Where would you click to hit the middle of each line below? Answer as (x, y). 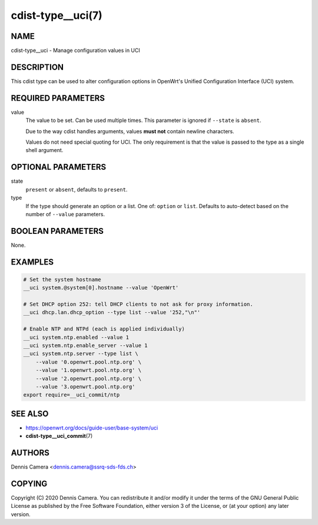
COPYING (29, 483)
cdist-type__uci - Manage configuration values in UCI (76, 51)
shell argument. (44, 150)
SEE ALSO (30, 413)
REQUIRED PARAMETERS (58, 98)
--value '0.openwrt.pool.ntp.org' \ (88, 362)
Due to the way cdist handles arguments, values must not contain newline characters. (130, 131)
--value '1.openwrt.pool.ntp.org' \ (88, 370)
